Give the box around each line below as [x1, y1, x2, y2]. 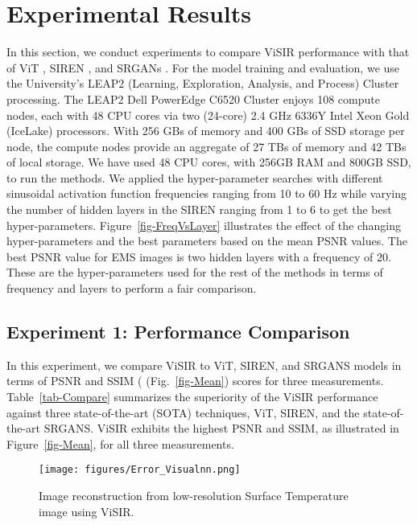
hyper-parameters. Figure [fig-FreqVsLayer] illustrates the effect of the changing [6, 216, 402, 233]
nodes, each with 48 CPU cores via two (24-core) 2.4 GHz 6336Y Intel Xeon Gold [6, 106, 410, 123]
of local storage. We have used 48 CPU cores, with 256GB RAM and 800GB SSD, [6, 154, 411, 170]
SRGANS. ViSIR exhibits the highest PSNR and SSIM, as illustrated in [43, 420, 399, 437]
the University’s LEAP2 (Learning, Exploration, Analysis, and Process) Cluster [6, 75, 399, 92]
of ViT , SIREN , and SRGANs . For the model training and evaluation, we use [6, 59, 400, 76]
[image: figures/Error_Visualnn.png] [39, 464, 241, 476]
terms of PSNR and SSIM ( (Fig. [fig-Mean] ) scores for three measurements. [6, 372, 384, 389]
